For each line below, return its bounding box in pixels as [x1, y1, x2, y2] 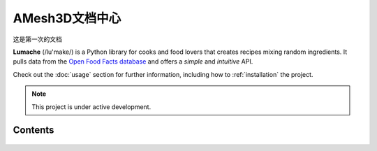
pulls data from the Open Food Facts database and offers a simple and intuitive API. [13, 57, 253, 66]
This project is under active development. [31, 102, 151, 111]
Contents [13, 124, 54, 136]
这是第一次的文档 [13, 35, 62, 43]
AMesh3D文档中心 [13, 10, 121, 26]
